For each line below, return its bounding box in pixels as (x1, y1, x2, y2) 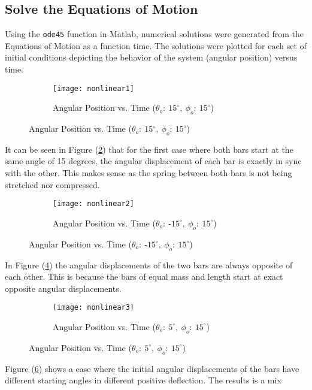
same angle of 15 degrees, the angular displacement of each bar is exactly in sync (5, 155, 302, 167)
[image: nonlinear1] (53, 84, 135, 93)
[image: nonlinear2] (53, 199, 135, 208)
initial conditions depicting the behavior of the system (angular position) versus (5, 51, 298, 64)
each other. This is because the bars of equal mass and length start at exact (5, 270, 283, 283)
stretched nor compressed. (5, 178, 100, 191)
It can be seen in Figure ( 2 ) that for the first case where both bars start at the (5, 143, 293, 155)
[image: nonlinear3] (53, 303, 135, 312)
